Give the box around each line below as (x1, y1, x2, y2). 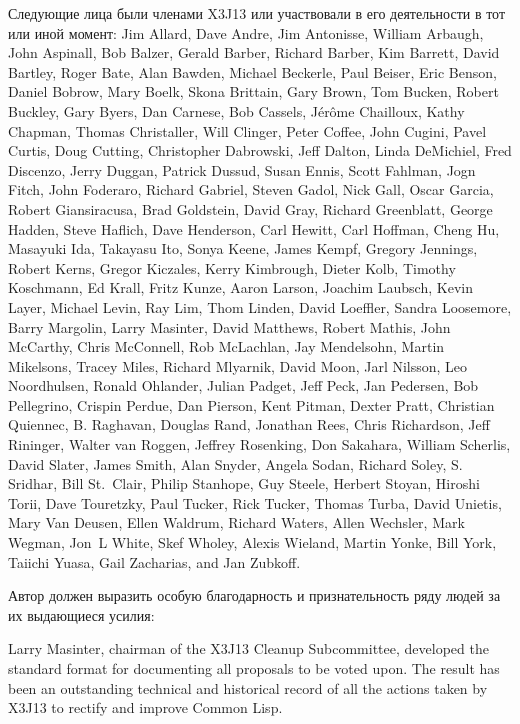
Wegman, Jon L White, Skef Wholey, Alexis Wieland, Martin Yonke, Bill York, (8, 532, 497, 553)
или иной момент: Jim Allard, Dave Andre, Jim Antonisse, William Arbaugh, (8, 22, 484, 43)
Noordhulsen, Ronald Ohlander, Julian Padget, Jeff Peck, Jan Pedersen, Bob (8, 375, 479, 396)
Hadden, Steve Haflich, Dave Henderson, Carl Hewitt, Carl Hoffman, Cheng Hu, (8, 218, 500, 239)
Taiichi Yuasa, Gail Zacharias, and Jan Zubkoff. (8, 551, 301, 572)
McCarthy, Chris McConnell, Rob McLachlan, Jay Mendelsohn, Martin (8, 336, 445, 357)
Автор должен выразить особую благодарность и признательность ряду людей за (8, 585, 501, 606)
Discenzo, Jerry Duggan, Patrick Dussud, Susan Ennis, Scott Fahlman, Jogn (8, 159, 476, 180)
